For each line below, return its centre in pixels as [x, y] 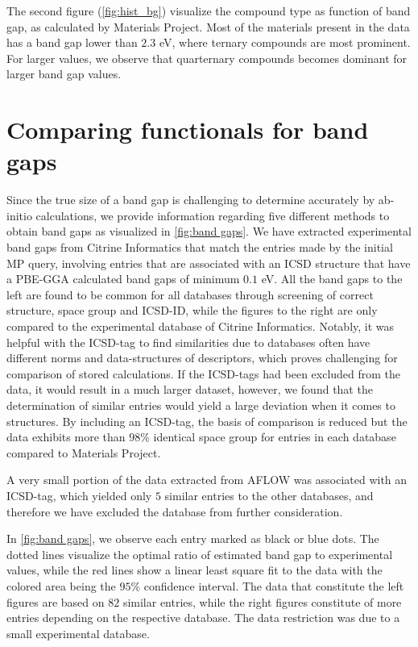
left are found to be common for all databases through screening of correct [190, 294]
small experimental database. [78, 633]
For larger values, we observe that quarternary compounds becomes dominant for [207, 58]
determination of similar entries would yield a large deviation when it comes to [201, 405]
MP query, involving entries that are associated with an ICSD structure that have [209, 263]
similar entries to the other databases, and [269, 495]
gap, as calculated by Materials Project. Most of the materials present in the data [208, 26]
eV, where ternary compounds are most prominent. [285, 42]
